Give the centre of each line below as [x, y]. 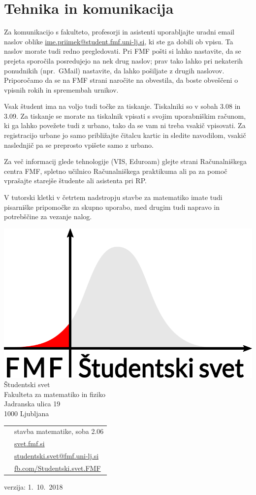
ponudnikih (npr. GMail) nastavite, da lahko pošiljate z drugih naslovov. [114, 70]
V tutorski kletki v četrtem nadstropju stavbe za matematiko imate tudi [113, 197]
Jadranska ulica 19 [32, 404]
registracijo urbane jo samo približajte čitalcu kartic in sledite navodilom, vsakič [125, 135]
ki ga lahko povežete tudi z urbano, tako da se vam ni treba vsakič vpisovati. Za [125, 125]
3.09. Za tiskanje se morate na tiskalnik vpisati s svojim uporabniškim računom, [125, 115]
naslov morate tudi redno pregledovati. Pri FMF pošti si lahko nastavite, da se [123, 51]
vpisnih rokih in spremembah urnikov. [61, 89]
